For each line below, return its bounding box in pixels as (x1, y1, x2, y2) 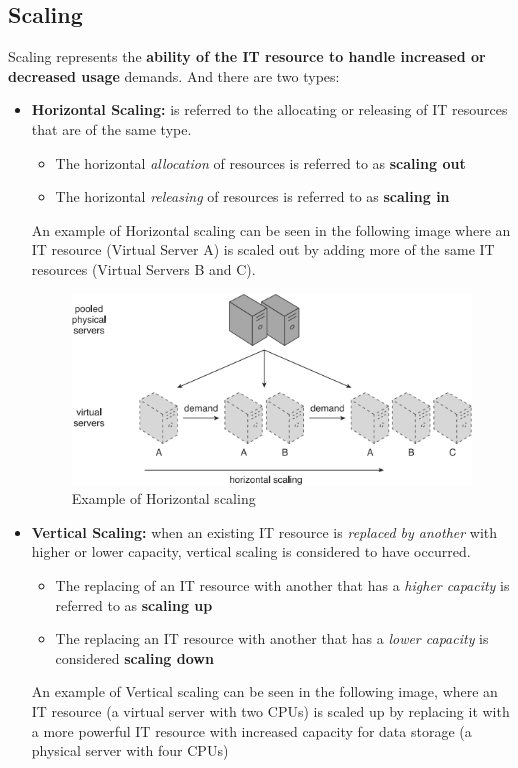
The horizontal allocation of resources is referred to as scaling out (55, 152, 466, 173)
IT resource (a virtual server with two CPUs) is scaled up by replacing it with (31, 701, 510, 721)
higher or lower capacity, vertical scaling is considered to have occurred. (31, 541, 471, 562)
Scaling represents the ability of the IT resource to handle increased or (8, 46, 486, 67)
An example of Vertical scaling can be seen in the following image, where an (31, 681, 498, 702)
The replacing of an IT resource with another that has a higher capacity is (55, 575, 510, 596)
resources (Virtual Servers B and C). (31, 258, 256, 279)
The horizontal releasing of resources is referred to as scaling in (55, 186, 450, 207)
